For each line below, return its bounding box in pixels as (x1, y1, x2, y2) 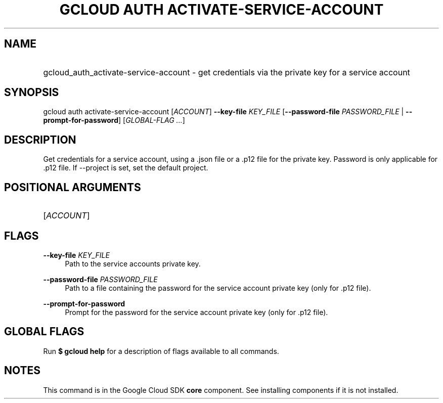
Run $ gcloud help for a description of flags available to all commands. (43, 346, 279, 355)
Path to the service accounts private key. (65, 259, 201, 268)
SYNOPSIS (4, 86, 59, 99)
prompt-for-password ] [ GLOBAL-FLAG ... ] (43, 116, 185, 125)
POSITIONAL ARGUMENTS (4, 181, 141, 194)
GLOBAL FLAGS (4, 325, 84, 338)
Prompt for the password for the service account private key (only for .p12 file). (65, 307, 328, 317)
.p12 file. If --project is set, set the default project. (43, 163, 208, 172)
